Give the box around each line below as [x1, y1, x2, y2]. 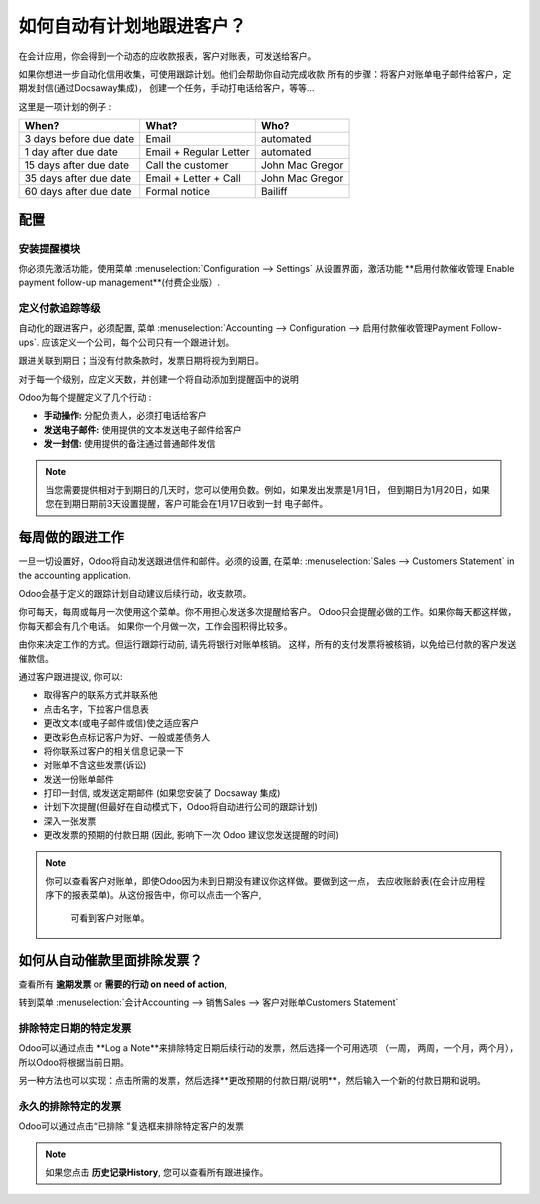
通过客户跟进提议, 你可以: [18, 670, 124, 682]
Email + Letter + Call [145, 171, 242, 185]
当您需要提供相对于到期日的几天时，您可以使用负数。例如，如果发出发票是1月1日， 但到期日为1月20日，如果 [45, 483, 490, 495]
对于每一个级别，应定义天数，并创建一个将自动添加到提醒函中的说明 [18, 373, 299, 385]
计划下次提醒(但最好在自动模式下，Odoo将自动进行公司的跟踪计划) [43, 801, 319, 813]
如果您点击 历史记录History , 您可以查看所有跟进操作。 [45, 1166, 269, 1178]
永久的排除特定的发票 [18, 1099, 122, 1113]
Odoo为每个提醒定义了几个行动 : [18, 391, 152, 403]
